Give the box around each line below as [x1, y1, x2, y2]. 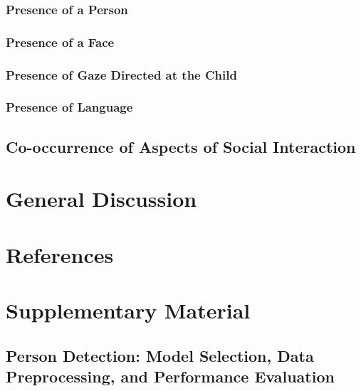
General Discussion [6, 184, 197, 213]
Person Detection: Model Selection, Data [6, 344, 314, 366]
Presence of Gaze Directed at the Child [6, 65, 237, 83]
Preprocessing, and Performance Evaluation [6, 365, 335, 387]
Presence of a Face [6, 33, 115, 50]
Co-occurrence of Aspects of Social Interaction [6, 135, 356, 157]
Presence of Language [6, 98, 133, 116]
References [6, 240, 114, 269]
